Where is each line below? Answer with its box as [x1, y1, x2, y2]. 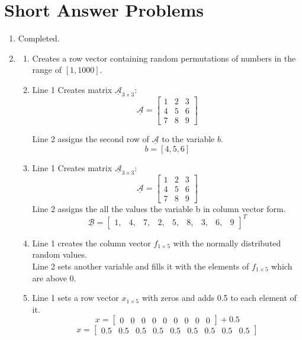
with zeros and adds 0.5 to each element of [142, 291, 297, 304]
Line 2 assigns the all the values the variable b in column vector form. [32, 202, 286, 214]
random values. [32, 248, 87, 261]
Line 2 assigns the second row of [32, 133, 149, 145]
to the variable [162, 133, 215, 145]
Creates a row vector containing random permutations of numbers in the [32, 52, 296, 64]
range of [32, 63, 62, 76]
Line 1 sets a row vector [32, 291, 119, 304]
